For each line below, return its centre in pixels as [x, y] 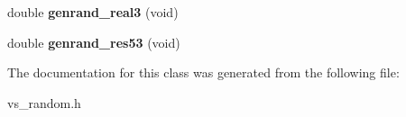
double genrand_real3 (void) [93, 12]
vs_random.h [44, 102]
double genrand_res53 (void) [94, 42]
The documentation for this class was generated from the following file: [203, 72]
